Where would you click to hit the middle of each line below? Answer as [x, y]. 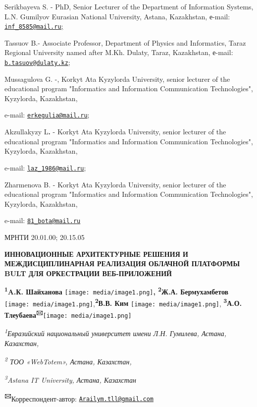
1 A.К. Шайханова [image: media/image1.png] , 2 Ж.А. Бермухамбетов [117, 291]
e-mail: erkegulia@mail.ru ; [47, 115]
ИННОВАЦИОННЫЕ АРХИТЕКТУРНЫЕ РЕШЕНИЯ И [97, 254]
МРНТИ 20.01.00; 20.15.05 [45, 237]
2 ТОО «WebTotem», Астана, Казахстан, [68, 361]
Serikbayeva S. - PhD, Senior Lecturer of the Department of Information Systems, [129, 6]
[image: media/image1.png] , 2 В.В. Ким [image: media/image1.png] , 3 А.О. [123, 302]
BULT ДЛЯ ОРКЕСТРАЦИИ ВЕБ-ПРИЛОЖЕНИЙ [88, 273]
